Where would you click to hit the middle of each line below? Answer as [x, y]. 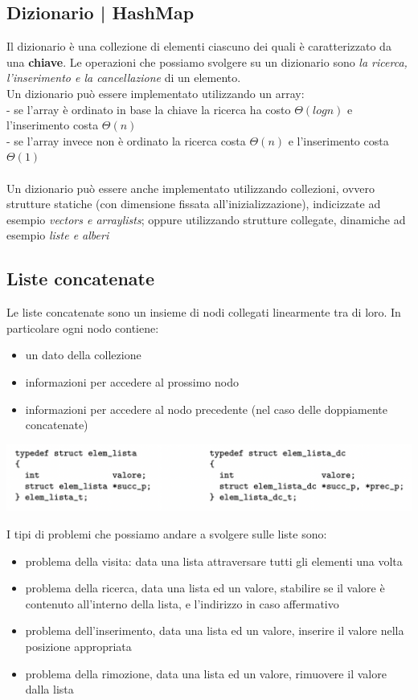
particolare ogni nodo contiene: [83, 327]
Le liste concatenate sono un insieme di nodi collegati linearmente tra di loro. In [204, 312]
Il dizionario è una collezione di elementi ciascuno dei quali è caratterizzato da [199, 46]
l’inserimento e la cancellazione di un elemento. [124, 78]
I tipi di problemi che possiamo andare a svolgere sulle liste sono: [167, 533]
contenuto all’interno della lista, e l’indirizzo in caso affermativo [182, 603]
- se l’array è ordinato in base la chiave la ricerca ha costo [149, 109]
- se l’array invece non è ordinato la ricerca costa [126, 140]
